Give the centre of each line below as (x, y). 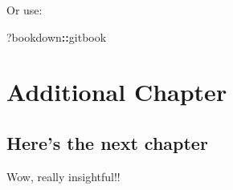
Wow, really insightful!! (63, 176)
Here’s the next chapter (107, 142)
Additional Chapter (117, 92)
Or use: (25, 10)
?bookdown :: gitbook (57, 36)
